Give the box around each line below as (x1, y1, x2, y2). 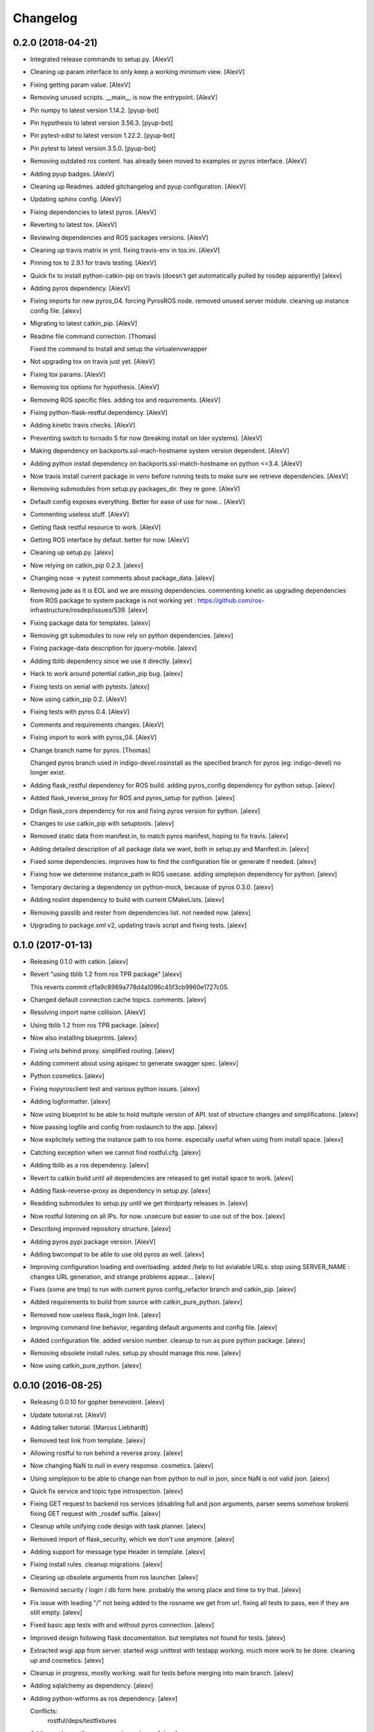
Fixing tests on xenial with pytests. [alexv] (30, 682, 150, 691)
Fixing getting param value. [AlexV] (30, 80, 131, 89)
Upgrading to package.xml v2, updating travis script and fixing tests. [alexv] (30, 921, 247, 930)
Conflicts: (30, 1707, 58, 1715)
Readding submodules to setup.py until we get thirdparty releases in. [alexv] (30, 1199, 248, 1208)
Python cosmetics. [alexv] (30, 1072, 105, 1080)
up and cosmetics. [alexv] (30, 1656, 104, 1664)
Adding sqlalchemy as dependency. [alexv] (30, 1681, 154, 1690)
